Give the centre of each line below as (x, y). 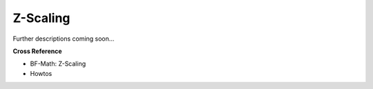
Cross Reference (37, 51)
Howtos (41, 73)
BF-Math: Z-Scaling (58, 64)
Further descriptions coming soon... (64, 39)
